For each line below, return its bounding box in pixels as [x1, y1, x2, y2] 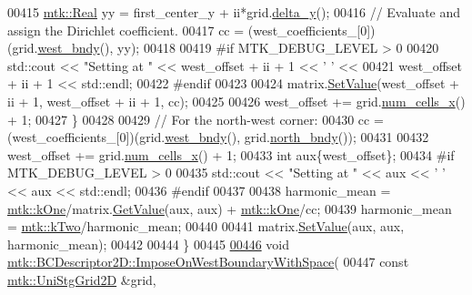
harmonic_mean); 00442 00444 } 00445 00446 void [7, 234, 289, 253]
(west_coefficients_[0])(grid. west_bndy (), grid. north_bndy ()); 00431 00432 [7, 127, 429, 147]
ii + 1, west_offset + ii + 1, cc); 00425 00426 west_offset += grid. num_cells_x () [7, 91, 466, 110]
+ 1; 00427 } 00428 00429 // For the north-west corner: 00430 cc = [7, 109, 384, 128]
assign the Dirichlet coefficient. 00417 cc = [7, 20, 245, 39]
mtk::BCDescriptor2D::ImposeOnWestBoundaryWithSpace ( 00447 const [7, 252, 409, 271]
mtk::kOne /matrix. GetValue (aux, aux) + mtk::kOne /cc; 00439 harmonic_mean [7, 198, 452, 218]
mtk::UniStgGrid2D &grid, [7, 270, 156, 289]
